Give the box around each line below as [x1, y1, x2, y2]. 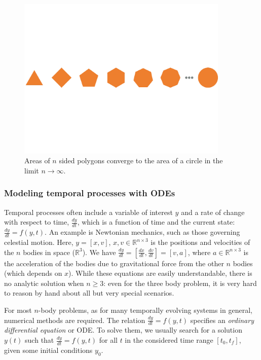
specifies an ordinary [190, 314, 254, 325]
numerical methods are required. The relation [4, 314, 145, 325]
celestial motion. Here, [4, 237, 73, 247]
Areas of [24, 155, 50, 166]
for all [99, 335, 118, 345]
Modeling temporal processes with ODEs [4, 187, 175, 199]
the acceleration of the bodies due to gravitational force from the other [4, 258, 224, 268]
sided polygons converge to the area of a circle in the [59, 155, 223, 166]
